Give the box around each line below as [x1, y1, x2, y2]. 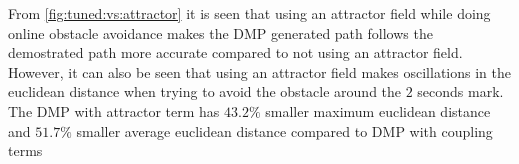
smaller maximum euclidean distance [265, 100, 491, 121]
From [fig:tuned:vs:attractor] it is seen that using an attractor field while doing [8, 3, 491, 23]
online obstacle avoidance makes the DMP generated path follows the [8, 22, 433, 43]
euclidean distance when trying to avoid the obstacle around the [8, 81, 402, 102]
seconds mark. [417, 81, 504, 102]
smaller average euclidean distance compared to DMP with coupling [76, 120, 493, 141]
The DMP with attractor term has [8, 100, 220, 121]
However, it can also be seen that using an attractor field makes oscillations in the [8, 61, 511, 82]
